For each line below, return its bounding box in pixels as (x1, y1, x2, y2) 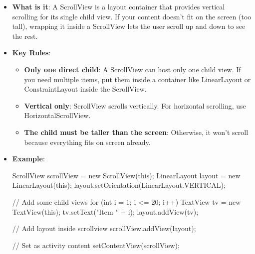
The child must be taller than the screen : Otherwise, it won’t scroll (24, 127, 249, 137)
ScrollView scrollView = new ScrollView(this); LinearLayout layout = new (12, 170, 241, 180)
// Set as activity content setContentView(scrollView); (12, 240, 180, 250)
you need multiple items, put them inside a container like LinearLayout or (24, 74, 251, 84)
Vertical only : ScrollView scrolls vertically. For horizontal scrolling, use (24, 100, 246, 111)
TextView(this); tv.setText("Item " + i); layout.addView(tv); (12, 206, 199, 217)
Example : (12, 153, 45, 164)
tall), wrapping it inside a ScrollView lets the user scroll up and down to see (12, 21, 246, 31)
